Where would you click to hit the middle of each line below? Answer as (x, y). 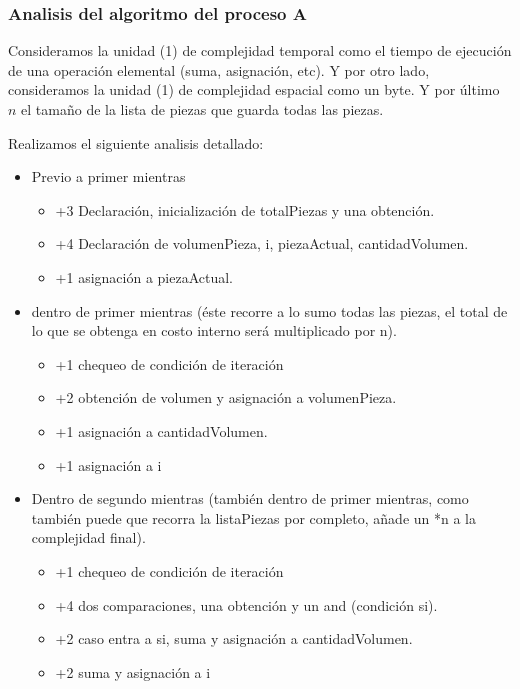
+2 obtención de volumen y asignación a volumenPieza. (226, 397)
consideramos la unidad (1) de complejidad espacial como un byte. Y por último (254, 89)
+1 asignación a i (108, 464)
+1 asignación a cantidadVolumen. (161, 430)
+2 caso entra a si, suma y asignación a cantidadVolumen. (234, 638)
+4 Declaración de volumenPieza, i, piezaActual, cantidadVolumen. (262, 243)
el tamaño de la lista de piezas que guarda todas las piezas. (202, 109)
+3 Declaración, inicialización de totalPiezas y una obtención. (245, 209)
